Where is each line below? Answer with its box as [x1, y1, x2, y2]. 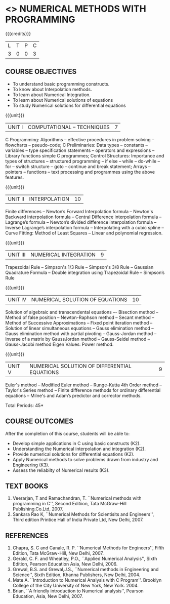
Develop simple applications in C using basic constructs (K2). [12, 440, 141, 446]
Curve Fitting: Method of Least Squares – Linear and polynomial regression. [5, 230, 163, 236]
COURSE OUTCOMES [5, 417, 74, 426]
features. [5, 174, 24, 180]
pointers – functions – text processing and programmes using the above [5, 169, 155, 175]
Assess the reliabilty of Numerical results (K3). [12, 467, 110, 473]
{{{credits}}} [5, 30, 31, 36]
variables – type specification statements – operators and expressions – [5, 147, 155, 153]
